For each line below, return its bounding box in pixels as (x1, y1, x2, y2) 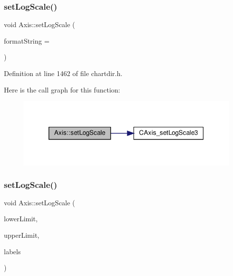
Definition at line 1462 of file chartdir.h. (4, 68, 123, 78)
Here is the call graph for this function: (4, 84, 120, 94)
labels (4, 246, 21, 256)
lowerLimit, (4, 214, 38, 224)
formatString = (4, 35, 50, 46)
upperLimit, (4, 230, 39, 240)
